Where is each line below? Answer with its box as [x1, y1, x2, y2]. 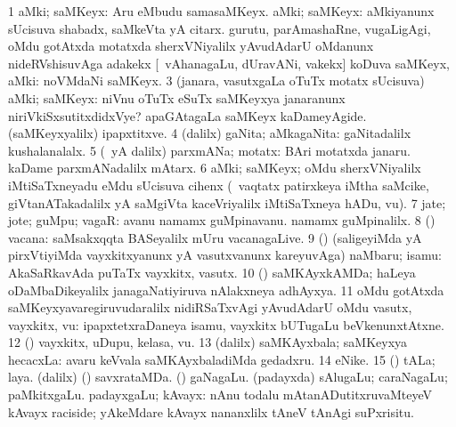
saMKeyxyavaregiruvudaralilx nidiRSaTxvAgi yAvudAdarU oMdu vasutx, [8, 298, 412, 317]
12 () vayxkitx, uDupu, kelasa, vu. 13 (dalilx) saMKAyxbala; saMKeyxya [8, 333, 408, 351]
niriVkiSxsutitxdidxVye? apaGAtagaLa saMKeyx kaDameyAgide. [8, 106, 367, 125]
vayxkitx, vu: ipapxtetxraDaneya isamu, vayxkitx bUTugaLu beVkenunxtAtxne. [8, 315, 444, 334]
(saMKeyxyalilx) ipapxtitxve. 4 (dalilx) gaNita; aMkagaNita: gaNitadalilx [8, 124, 411, 142]
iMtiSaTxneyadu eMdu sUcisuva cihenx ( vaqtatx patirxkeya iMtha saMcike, [8, 175, 429, 194]
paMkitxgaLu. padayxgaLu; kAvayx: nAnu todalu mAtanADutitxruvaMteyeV [8, 385, 432, 404]
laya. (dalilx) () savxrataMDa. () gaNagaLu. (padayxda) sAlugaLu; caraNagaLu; [8, 367, 448, 386]
